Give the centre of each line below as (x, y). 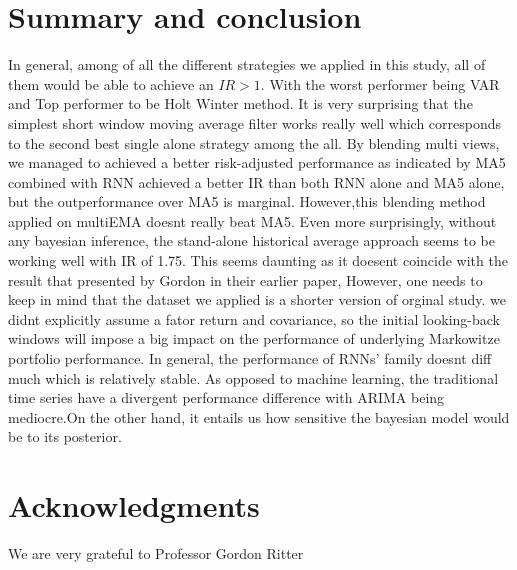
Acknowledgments (134, 505)
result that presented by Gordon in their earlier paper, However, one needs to (245, 279)
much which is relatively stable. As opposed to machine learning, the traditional (253, 377)
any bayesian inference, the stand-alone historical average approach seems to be (252, 240)
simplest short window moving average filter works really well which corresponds (255, 122)
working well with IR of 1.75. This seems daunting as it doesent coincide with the (258, 260)
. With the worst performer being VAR (380, 83)
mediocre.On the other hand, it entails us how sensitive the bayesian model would (259, 416)
